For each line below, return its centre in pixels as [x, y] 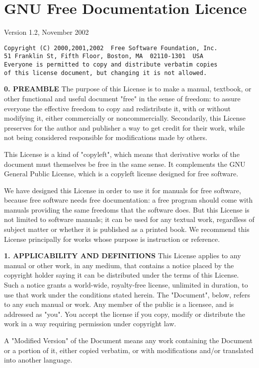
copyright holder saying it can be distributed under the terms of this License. [122, 275]
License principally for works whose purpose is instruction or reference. [112, 239]
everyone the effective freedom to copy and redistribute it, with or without [118, 108]
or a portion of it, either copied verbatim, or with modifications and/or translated [129, 350]
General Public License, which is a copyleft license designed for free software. [121, 174]
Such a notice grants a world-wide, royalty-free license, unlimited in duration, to [126, 285]
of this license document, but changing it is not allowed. [106, 73]
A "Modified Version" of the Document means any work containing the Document [128, 340]
